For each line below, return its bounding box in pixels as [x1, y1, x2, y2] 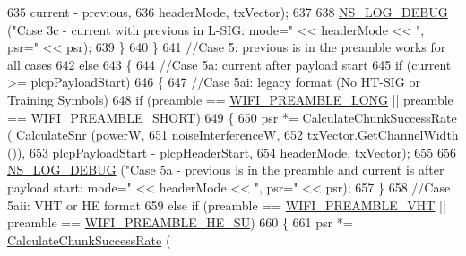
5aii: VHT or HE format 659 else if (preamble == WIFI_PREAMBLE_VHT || [7, 195, 446, 214]
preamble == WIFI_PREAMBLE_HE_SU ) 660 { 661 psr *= [7, 213, 353, 232]
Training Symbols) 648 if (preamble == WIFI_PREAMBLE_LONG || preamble [7, 90, 453, 108]
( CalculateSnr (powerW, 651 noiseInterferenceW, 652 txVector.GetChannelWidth [7, 125, 459, 144]
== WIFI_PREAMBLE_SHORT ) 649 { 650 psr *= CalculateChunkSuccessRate [7, 107, 457, 126]
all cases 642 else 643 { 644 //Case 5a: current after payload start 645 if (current [7, 55, 452, 73]
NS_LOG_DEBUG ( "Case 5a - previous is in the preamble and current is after [7, 160, 444, 179]
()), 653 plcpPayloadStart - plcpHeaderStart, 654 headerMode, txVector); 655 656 [7, 142, 456, 161]
